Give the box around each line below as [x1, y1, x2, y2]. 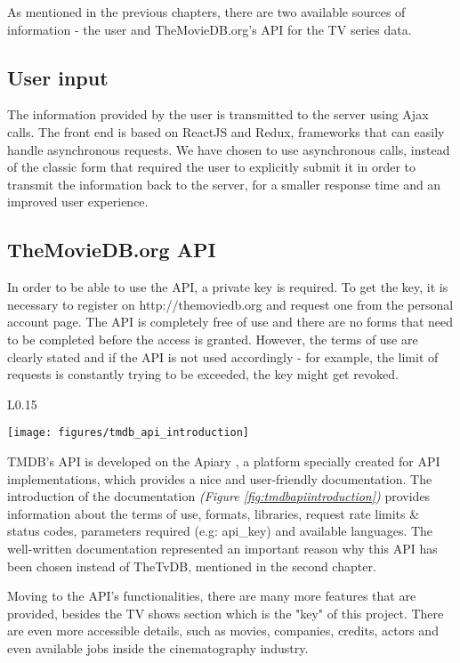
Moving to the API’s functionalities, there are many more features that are [7, 586, 416, 605]
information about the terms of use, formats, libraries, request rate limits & [7, 504, 420, 522]
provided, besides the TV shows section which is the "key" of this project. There [7, 603, 444, 622]
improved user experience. [7, 192, 149, 211]
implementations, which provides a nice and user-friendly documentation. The [7, 469, 432, 488]
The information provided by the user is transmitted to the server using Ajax [7, 105, 429, 124]
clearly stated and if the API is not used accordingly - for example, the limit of [7, 347, 439, 366]
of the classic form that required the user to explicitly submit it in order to [7, 158, 416, 176]
